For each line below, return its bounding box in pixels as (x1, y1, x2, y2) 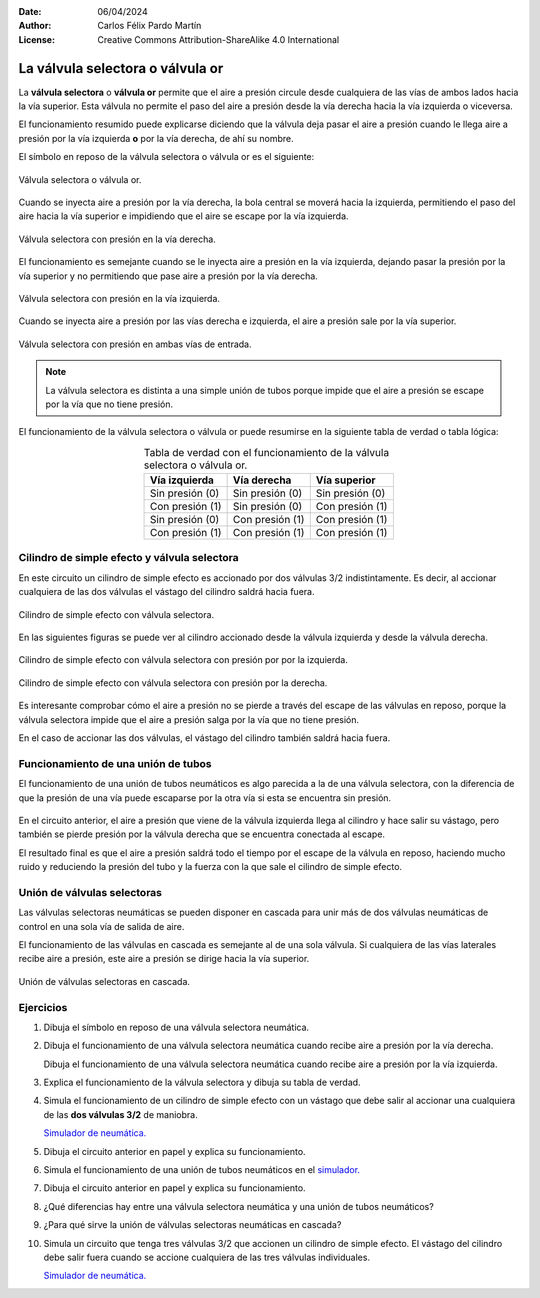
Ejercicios (18, 1000, 68, 1014)
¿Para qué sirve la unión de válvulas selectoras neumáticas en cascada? (43, 1219, 342, 1231)
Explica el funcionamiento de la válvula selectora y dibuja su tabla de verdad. (43, 1076, 361, 1089)
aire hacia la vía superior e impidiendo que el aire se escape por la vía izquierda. (18, 210, 349, 222)
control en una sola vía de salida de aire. (18, 920, 185, 932)
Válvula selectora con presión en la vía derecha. (18, 233, 217, 245)
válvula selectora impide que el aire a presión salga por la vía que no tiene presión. (18, 713, 360, 725)
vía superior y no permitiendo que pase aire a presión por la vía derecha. (18, 270, 319, 282)
